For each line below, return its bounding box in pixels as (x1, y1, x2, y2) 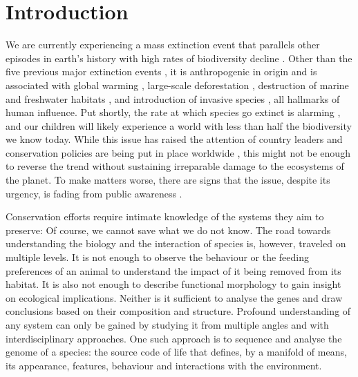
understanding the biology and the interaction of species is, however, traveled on (6, 236, 346, 251)
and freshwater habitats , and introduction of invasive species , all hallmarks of (6, 91, 340, 106)
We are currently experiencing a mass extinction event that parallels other (6, 37, 320, 52)
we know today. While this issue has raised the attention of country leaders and (6, 132, 343, 146)
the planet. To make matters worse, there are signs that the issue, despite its (6, 173, 330, 187)
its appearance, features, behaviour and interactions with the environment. (6, 358, 322, 372)
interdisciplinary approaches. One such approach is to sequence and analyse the (6, 331, 342, 345)
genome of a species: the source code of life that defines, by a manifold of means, (6, 345, 347, 359)
